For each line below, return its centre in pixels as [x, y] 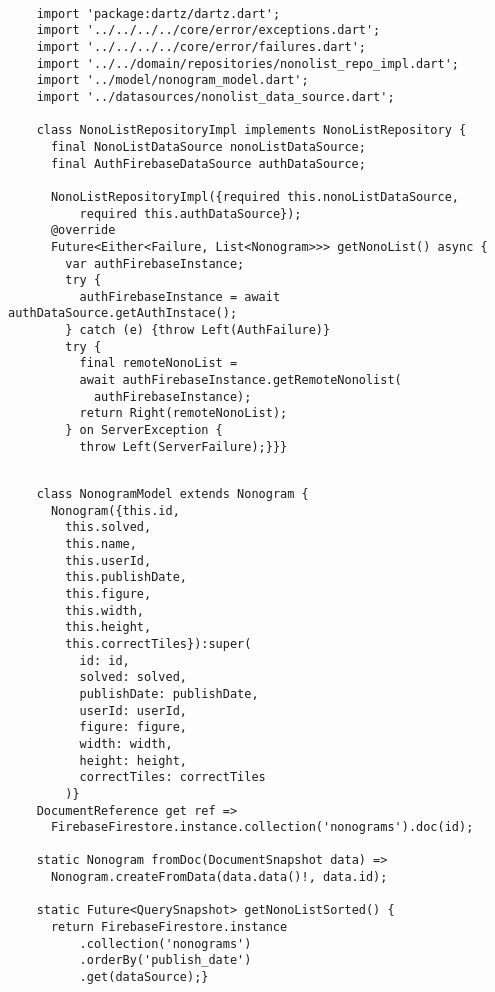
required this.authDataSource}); [190, 213]
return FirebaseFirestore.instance [169, 927]
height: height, [133, 760]
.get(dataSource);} [144, 977]
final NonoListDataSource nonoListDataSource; [208, 146]
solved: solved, [133, 677]
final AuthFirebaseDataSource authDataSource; [208, 163]
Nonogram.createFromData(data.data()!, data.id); [219, 877]
